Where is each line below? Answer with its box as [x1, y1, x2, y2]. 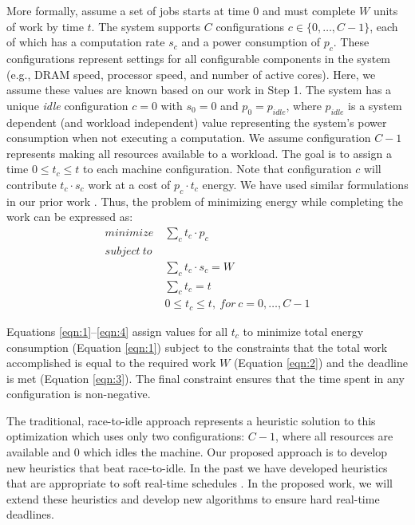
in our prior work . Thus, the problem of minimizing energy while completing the [6, 192, 403, 209]
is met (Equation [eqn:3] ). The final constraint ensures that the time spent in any [6, 369, 405, 386]
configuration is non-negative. [6, 385, 151, 402]
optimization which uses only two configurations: [6, 428, 245, 444]
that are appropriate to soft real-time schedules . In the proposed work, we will [6, 475, 393, 491]
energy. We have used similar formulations [202, 176, 409, 192]
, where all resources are [275, 428, 393, 444]
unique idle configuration [6, 97, 128, 113]
